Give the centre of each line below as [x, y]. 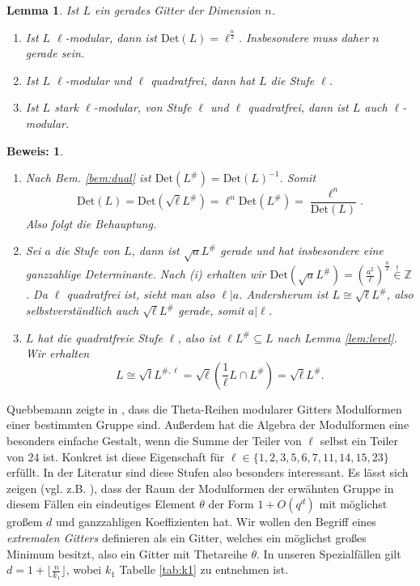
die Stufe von [87, 251]
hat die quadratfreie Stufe [100, 337]
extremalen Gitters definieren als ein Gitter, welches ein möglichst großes [187, 537]
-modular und [98, 80]
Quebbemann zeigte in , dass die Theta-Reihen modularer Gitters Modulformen [204, 408]
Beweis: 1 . [35, 150]
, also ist [199, 337]
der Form [231, 504]
